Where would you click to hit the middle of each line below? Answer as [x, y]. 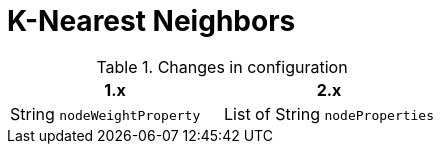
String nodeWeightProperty [105, 113]
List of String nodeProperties [329, 113]
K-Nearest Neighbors [151, 21]
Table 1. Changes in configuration [222, 66]
